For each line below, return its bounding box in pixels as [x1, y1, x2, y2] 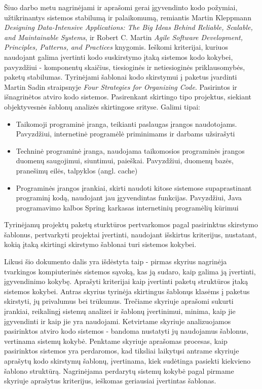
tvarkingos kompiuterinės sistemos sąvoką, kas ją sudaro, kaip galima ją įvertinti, [4, 266, 256, 276]
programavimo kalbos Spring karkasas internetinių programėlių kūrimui [16, 202, 239, 213]
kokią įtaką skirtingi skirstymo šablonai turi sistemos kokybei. [4, 239, 197, 250]
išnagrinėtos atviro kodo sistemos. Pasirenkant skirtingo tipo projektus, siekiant [4, 91, 252, 102]
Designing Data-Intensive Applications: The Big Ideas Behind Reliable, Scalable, [4, 22, 253, 32]
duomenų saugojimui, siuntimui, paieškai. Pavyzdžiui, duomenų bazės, [16, 155, 234, 166]
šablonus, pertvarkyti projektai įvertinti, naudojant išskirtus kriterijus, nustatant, [4, 229, 257, 239]
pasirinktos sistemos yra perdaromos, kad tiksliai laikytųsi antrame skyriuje [4, 345, 239, 356]
